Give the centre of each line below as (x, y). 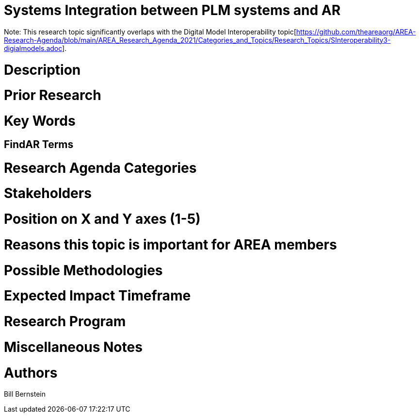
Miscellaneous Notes (73, 347)
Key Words (40, 121)
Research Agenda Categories (100, 168)
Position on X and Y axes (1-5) (102, 219)
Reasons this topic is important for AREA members (170, 244)
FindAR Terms (39, 144)
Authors (31, 373)
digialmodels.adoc (33, 48)
